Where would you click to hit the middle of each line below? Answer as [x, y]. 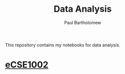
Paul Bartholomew [83, 23]
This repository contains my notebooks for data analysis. [63, 45]
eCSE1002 [27, 65]
